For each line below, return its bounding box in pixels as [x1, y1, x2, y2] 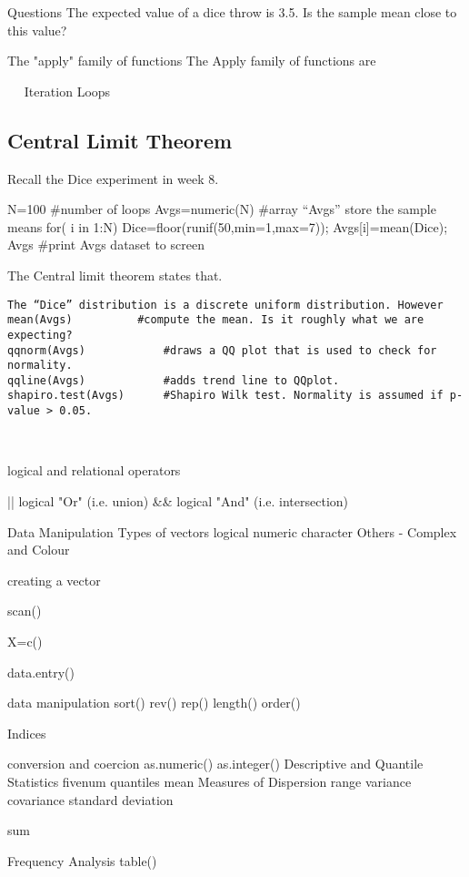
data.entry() [7, 662, 75, 681]
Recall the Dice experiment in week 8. [7, 168, 219, 188]
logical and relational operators [7, 461, 181, 480]
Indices [7, 723, 46, 742]
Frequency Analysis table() [7, 851, 157, 870]
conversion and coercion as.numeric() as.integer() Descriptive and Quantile [7, 754, 424, 773]
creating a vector [7, 570, 101, 589]
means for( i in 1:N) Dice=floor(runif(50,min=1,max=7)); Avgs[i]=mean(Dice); [7, 217, 448, 236]
